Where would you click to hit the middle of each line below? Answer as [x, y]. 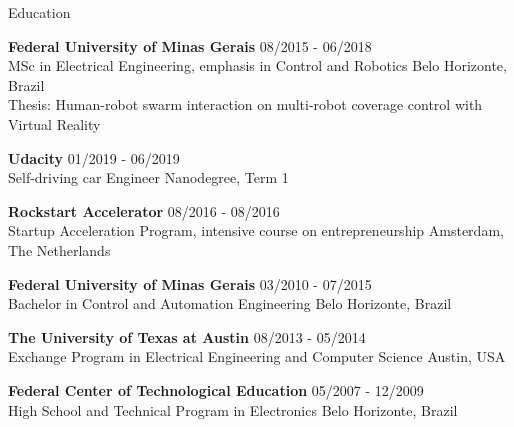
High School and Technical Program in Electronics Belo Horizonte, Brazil [233, 409]
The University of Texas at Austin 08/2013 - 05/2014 [187, 336]
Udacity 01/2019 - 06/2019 [94, 157]
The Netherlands [59, 249]
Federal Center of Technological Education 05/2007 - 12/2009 [216, 389]
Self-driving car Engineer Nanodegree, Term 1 [148, 177]
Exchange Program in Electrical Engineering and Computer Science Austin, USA [257, 356]
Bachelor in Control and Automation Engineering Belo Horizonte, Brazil [230, 303]
